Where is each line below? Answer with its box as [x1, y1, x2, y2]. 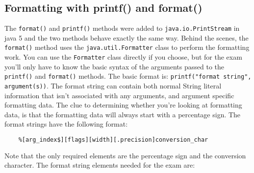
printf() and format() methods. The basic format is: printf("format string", [4, 71, 252, 81]
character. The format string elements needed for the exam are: [4, 160, 195, 170]
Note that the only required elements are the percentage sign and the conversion [4, 150, 246, 160]
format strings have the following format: [4, 119, 128, 129]
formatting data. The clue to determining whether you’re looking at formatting [4, 100, 242, 110]
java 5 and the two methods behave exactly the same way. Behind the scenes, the [4, 32, 249, 43]
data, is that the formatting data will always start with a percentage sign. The [4, 109, 241, 119]
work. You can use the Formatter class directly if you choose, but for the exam [4, 52, 242, 62]
